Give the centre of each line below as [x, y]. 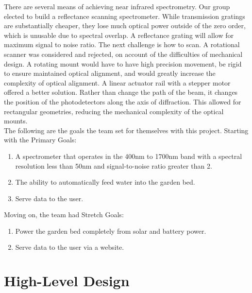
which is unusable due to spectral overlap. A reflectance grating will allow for [119, 35]
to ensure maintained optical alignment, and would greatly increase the [110, 73]
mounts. [16, 121]
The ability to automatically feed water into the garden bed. [105, 182]
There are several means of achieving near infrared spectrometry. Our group [117, 6]
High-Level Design [67, 281]
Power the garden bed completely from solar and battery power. [111, 231]
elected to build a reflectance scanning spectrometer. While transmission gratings [125, 16]
